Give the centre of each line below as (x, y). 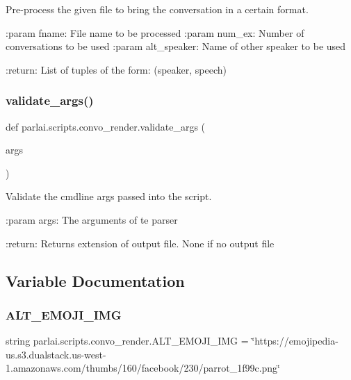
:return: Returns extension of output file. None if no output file (140, 243)
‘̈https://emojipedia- (295, 341)
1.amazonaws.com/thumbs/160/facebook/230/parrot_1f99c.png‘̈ (143, 368)
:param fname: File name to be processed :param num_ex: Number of (155, 32)
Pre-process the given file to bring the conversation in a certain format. (157, 9)
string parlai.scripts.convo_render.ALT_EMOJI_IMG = (127, 341)
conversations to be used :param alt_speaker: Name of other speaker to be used (176, 46)
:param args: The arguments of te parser (92, 219)
